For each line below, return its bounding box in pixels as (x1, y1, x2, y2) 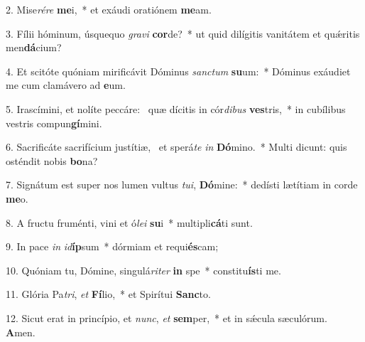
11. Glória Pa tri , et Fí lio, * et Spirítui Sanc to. (6, 287, 211, 301)
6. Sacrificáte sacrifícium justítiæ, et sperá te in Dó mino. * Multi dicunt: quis (6, 139, 347, 154)
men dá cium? (6, 40, 62, 55)
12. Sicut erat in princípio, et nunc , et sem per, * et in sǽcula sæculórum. (6, 310, 327, 325)
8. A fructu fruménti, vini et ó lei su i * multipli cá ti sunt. (6, 215, 253, 230)
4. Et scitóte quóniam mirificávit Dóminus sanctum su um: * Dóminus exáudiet (6, 63, 351, 78)
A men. (6, 324, 36, 339)
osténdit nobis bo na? (6, 153, 98, 168)
